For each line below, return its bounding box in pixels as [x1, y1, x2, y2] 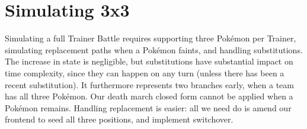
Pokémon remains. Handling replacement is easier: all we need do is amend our [5, 101, 292, 114]
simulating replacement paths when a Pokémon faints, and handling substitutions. [5, 43, 303, 56]
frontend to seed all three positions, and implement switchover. [5, 113, 234, 125]
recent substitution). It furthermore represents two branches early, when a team [5, 78, 294, 91]
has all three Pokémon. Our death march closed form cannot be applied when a [5, 90, 293, 102]
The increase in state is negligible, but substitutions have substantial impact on [5, 55, 293, 67]
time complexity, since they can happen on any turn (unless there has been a [5, 66, 284, 79]
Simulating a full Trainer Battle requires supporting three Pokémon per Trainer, [5, 32, 296, 44]
